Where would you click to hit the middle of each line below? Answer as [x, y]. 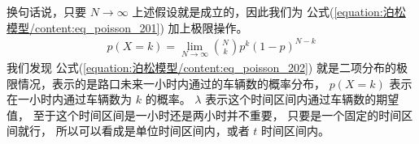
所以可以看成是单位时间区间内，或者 [153, 131]
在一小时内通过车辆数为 [69, 99]
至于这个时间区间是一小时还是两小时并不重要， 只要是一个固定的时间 [217, 114]
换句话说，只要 [46, 11]
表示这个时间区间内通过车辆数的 [291, 99]
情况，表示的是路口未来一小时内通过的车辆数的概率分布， [171, 83]
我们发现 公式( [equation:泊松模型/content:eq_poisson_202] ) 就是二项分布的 [201, 67]
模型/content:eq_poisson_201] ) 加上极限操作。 [127, 27]
